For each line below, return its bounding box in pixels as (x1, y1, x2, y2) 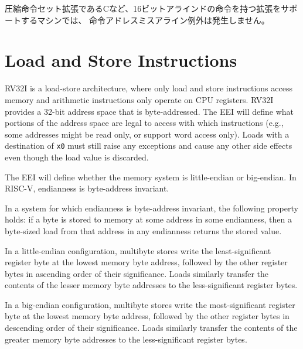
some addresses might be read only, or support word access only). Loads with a (5, 128, 290, 140)
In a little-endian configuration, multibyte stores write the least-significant (5, 244, 271, 256)
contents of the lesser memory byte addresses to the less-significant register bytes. (5, 279, 298, 291)
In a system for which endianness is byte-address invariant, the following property (5, 201, 298, 214)
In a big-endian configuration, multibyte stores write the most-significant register (5, 298, 295, 310)
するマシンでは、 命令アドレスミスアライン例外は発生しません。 (21, 13, 270, 26)
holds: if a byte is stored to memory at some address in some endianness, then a (5, 213, 292, 225)
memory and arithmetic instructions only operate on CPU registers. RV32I (5, 93, 274, 105)
